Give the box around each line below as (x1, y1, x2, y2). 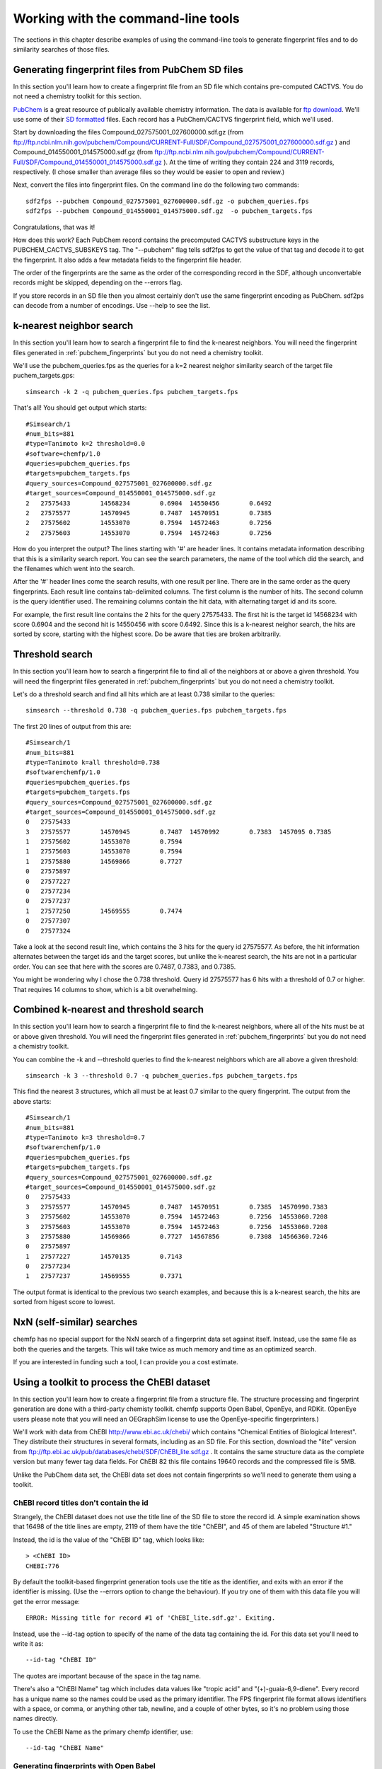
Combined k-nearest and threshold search (13, 1003, 204, 1015)
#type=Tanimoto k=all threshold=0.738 (25, 758, 161, 766)
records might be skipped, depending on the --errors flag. (13, 278, 183, 287)
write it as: (13, 1640, 44, 1648)
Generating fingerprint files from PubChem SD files (13, 64, 243, 76)
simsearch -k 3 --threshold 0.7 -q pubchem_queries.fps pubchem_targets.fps (25, 1072, 299, 1080)
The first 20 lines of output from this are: (13, 722, 132, 730)
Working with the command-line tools (13, 11, 240, 26)
